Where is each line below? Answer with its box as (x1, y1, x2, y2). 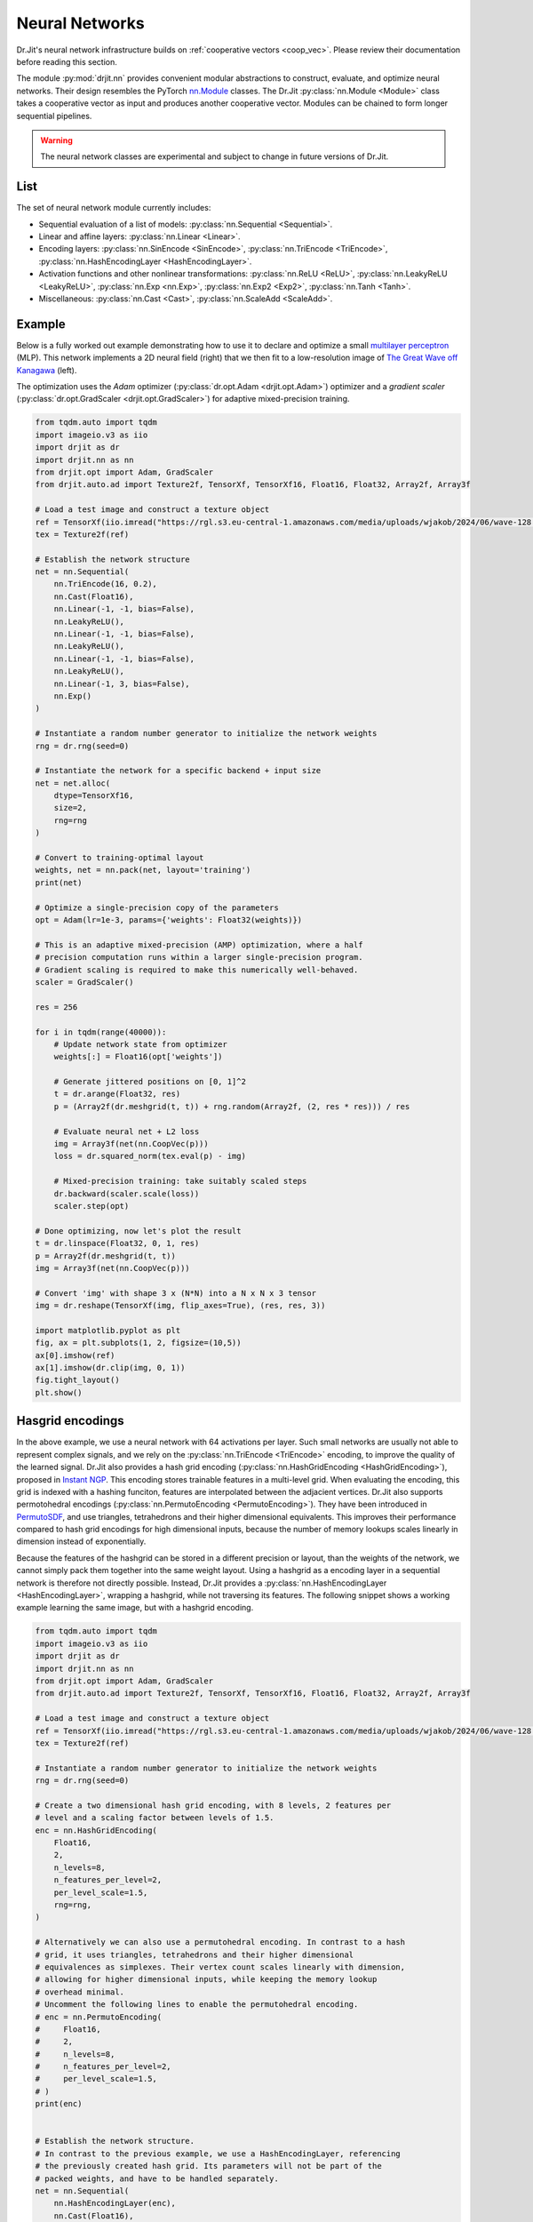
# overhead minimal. (35, 1986, 124, 1997)
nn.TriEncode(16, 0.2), (53, 579, 157, 589)
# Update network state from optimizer (53, 1039, 228, 1049)
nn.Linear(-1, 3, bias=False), (53, 678, 190, 689)
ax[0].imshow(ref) (35, 1350, 115, 1360)
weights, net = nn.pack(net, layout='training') (35, 865, 251, 875)
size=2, (53, 803, 88, 813)
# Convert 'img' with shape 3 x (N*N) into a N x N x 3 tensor (35, 1288, 317, 1298)
